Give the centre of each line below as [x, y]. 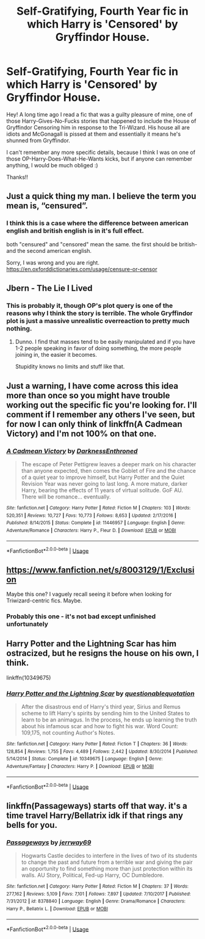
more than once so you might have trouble [88, 395]
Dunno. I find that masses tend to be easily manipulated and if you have [105, 342]
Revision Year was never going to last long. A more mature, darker [104, 484]
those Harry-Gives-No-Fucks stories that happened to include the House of [101, 121]
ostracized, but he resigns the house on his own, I [103, 653]
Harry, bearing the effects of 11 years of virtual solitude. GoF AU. [102, 490]
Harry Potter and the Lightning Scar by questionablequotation [101, 693]
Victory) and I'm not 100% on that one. [81, 433]
